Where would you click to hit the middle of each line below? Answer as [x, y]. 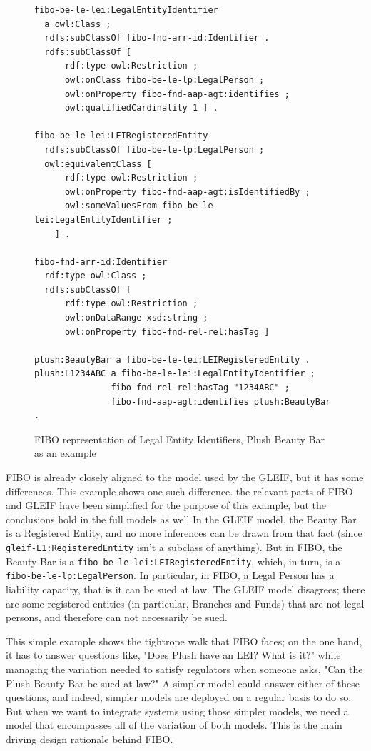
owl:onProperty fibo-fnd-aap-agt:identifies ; [177, 94]
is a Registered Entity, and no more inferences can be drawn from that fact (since [184, 533]
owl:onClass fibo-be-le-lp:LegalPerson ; [164, 80]
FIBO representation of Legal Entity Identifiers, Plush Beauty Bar [179, 439]
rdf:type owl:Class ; [96, 276]
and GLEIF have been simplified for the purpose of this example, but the [166, 505]
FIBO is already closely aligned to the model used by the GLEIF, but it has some [185, 477]
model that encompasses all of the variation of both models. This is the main [174, 725]
